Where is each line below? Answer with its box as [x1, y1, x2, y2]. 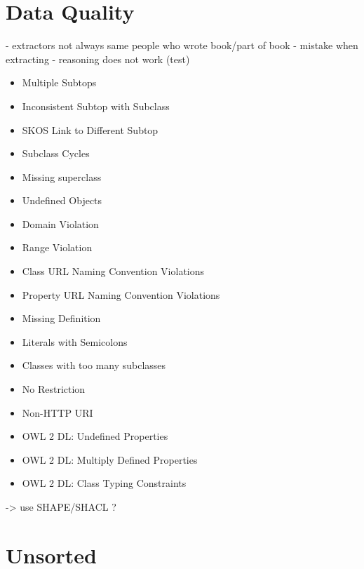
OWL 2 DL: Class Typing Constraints [22, 476, 187, 490]
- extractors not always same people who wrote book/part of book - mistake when [6, 38, 358, 53]
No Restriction [22, 382, 86, 396]
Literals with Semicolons [22, 334, 128, 349]
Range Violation [22, 240, 93, 255]
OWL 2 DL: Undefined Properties [22, 429, 168, 443]
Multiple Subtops [22, 75, 97, 90]
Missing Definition [22, 311, 101, 326]
